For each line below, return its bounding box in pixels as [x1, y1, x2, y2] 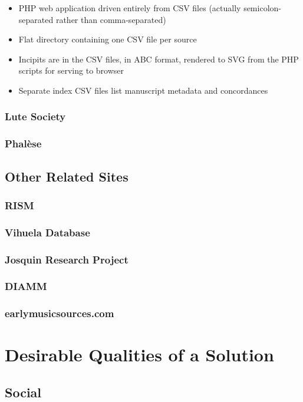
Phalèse [5, 136, 42, 151]
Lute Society [5, 109, 66, 124]
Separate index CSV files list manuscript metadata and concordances [18, 84, 268, 96]
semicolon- [243, 2, 281, 14]
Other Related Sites [5, 167, 129, 185]
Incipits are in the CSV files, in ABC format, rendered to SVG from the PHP [18, 52, 299, 65]
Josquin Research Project [5, 252, 129, 266]
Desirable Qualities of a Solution [5, 342, 274, 367]
